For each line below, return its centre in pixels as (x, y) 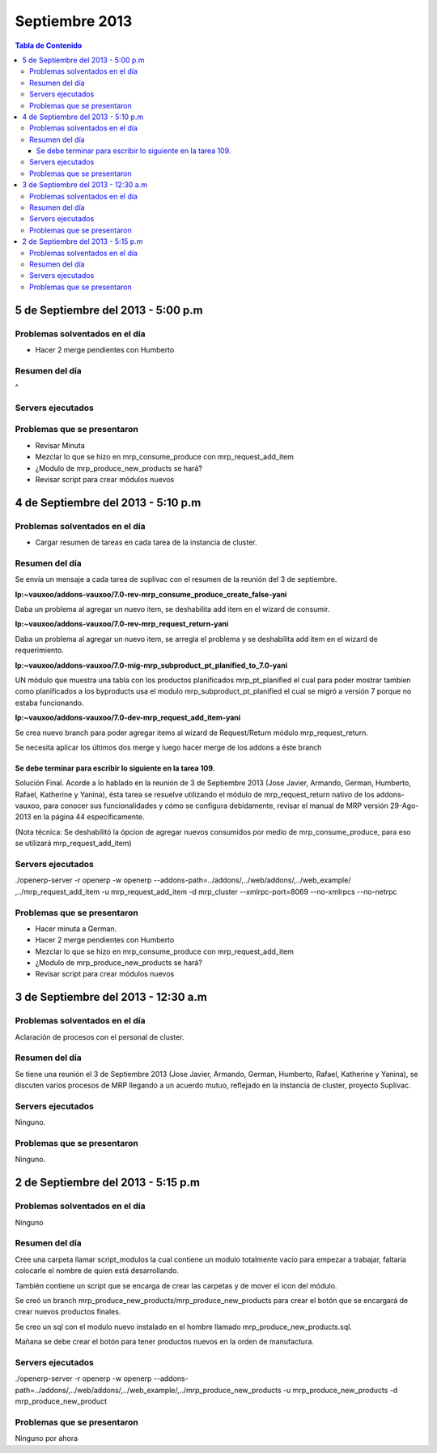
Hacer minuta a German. (76, 929)
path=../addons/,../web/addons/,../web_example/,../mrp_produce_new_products (148, 1390)
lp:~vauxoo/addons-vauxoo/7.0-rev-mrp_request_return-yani (122, 624)
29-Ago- (404, 806)
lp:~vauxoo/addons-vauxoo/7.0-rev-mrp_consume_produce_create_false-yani (151, 594)
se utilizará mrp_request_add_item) (74, 844)
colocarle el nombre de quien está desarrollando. (97, 1271)
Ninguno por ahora (47, 1438)
